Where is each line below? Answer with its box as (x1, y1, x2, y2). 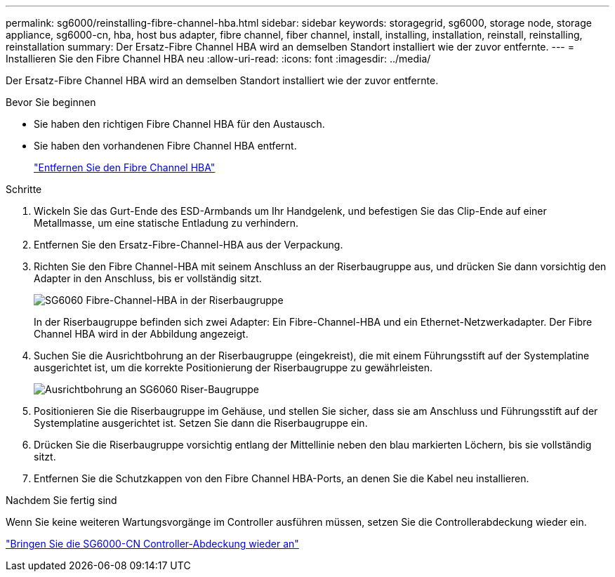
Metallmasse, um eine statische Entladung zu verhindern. (34, 217, 299, 229)
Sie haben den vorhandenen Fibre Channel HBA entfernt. (34, 140, 297, 152)
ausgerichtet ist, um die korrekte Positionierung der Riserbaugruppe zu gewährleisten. (34, 362, 432, 373)
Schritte (6, 183, 42, 195)
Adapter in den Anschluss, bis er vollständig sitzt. (34, 272, 262, 284)
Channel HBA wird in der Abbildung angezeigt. (34, 328, 249, 340)
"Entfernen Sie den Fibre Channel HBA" (34, 161, 216, 173)
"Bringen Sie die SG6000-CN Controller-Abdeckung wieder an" (6, 538, 299, 550)
